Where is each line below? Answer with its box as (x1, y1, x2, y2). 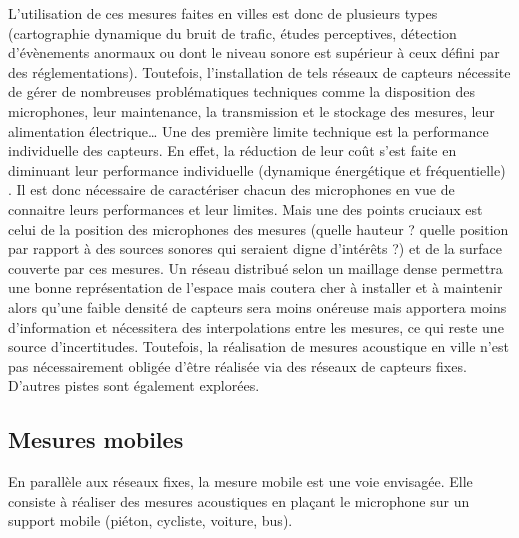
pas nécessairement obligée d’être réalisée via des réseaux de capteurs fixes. (8, 355, 467, 376)
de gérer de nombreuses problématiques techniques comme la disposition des (8, 81, 475, 102)
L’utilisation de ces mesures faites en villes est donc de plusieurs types (8, 3, 438, 23)
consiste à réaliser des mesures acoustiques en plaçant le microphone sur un (8, 490, 470, 511)
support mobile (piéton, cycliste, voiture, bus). (8, 510, 293, 531)
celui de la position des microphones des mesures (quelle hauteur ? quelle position (8, 218, 509, 239)
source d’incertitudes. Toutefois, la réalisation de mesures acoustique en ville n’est (8, 336, 509, 357)
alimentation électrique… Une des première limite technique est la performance (8, 120, 489, 141)
